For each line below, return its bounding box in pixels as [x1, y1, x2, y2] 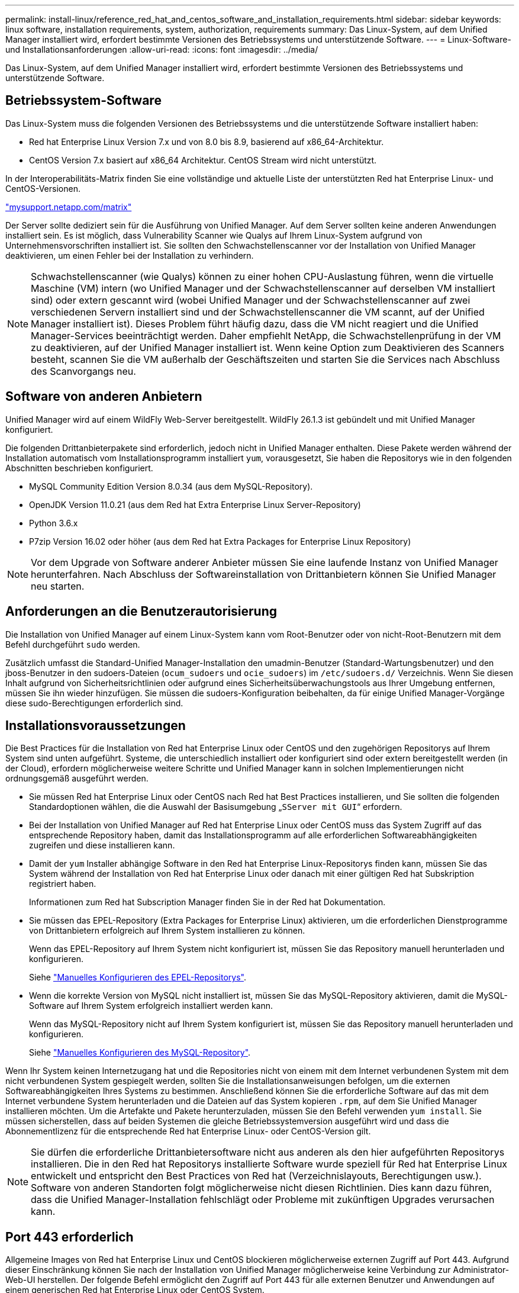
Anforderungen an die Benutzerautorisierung [5, 604, 278, 619]
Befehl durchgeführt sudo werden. [5, 639, 140, 649]
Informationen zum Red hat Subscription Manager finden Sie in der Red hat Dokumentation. [29, 897, 386, 908]
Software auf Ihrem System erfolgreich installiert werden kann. [29, 1001, 273, 1011]
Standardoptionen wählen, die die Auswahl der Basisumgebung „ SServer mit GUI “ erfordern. [29, 802, 402, 812]
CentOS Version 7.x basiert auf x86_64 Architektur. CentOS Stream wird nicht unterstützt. [29, 155, 377, 165]
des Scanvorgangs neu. [31, 365, 136, 377]
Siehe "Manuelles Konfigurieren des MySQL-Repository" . [29, 1047, 251, 1058]
